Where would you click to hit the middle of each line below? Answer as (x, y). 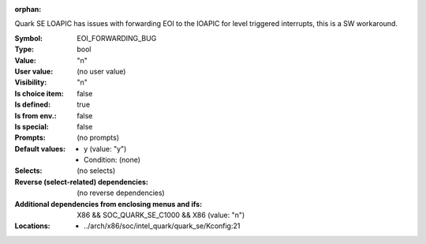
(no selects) (96, 171)
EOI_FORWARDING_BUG (117, 38)
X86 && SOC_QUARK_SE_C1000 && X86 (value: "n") (161, 215)
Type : (24, 49)
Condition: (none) (112, 160)
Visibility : (31, 82)
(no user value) (101, 71)
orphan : (28, 9)
